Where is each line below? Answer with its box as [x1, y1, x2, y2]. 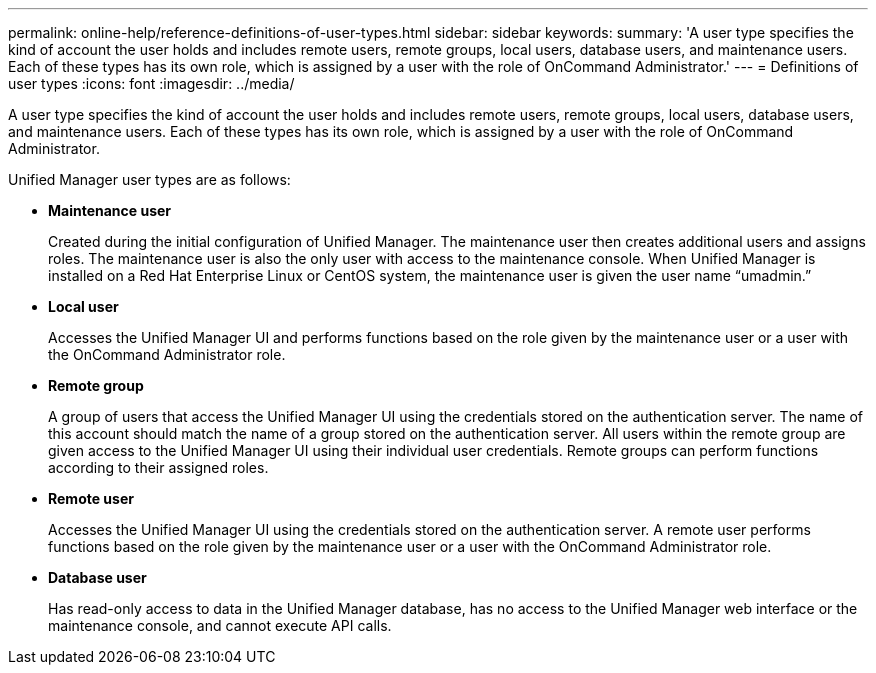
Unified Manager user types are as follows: [8, 171, 291, 188]
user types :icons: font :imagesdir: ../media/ [8, 75, 295, 92]
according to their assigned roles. [48, 459, 269, 476]
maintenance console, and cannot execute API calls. [48, 617, 392, 634]
